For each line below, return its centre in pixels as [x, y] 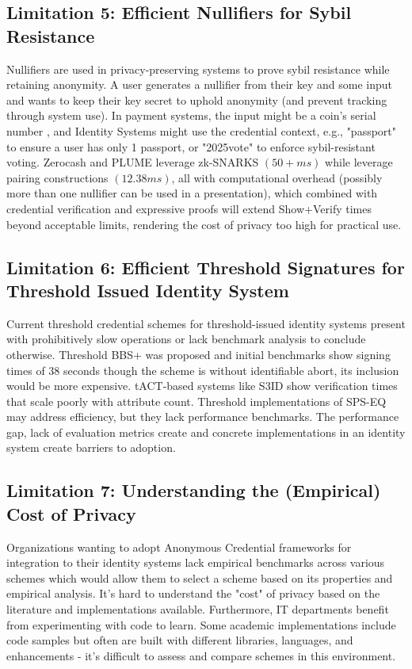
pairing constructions [57, 177]
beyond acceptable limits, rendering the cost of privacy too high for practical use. [204, 224]
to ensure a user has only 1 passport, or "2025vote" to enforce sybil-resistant [191, 146]
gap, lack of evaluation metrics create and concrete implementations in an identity [206, 432]
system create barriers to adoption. [91, 447]
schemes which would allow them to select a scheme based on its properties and [200, 577]
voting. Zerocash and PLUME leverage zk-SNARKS [133, 162]
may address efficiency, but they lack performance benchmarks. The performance [203, 417]
